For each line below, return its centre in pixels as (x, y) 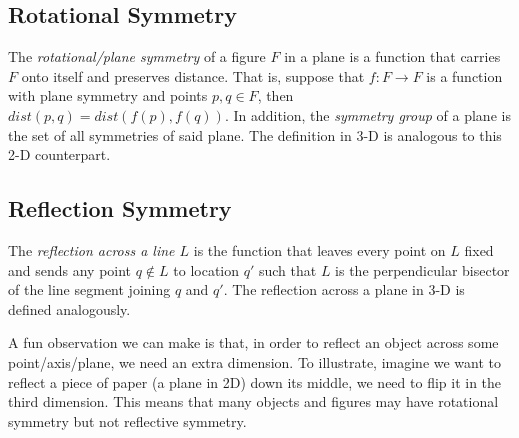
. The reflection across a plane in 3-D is (344, 289)
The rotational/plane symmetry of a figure (137, 56)
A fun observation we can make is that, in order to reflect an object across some (253, 342)
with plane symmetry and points (108, 95)
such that (287, 269)
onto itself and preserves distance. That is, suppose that (193, 75)
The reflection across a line (91, 249)
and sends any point (70, 269)
